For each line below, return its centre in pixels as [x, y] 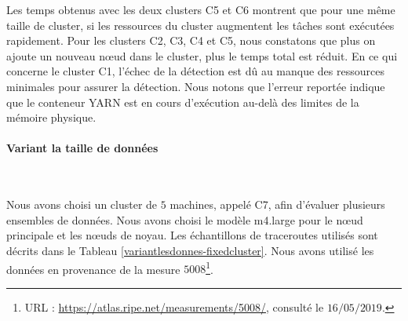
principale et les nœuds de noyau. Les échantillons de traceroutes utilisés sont [192, 235]
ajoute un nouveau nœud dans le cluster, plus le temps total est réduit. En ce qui [202, 55]
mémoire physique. [51, 117]
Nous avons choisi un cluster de [82, 204]
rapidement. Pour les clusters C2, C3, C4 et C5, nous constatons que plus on [191, 40]
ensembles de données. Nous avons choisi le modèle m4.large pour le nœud [185, 219]
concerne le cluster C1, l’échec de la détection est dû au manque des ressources [195, 71]
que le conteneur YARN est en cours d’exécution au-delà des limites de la [183, 102]
